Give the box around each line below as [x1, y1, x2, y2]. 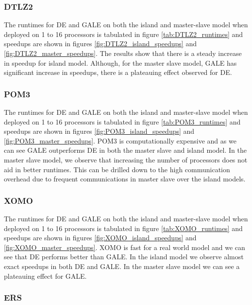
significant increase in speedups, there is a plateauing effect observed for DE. [4, 67, 232, 77]
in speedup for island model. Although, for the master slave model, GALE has [4, 57, 237, 68]
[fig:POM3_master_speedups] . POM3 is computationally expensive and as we [4, 135, 236, 145]
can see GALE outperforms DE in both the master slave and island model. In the [4, 145, 247, 155]
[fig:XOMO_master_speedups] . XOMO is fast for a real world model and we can [4, 242, 245, 252]
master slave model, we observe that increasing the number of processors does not [4, 154, 248, 164]
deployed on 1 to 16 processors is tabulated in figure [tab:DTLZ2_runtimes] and [4, 29, 243, 39]
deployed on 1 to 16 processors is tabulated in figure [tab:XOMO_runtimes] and [4, 223, 243, 233]
